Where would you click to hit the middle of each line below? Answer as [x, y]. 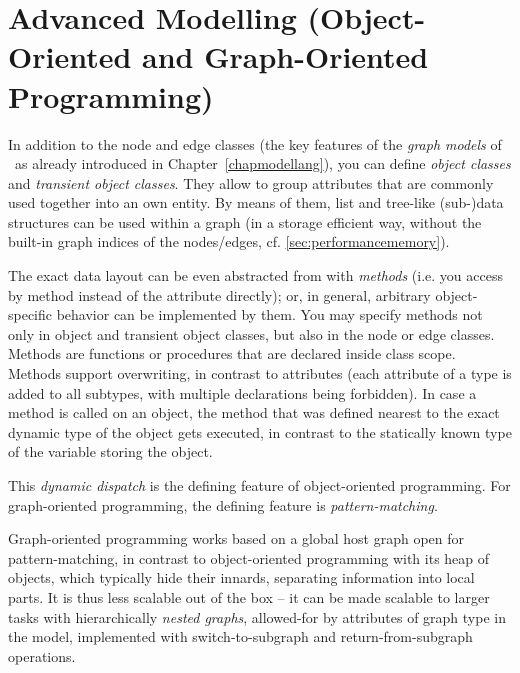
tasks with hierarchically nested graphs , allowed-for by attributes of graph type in [257, 616]
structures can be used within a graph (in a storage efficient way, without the [245, 221]
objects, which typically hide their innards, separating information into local [241, 577]
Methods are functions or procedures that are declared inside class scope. [232, 353]
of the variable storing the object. [110, 451]
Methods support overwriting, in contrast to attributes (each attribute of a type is [260, 373]
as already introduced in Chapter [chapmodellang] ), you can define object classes [262, 163]
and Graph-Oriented [285, 56]
